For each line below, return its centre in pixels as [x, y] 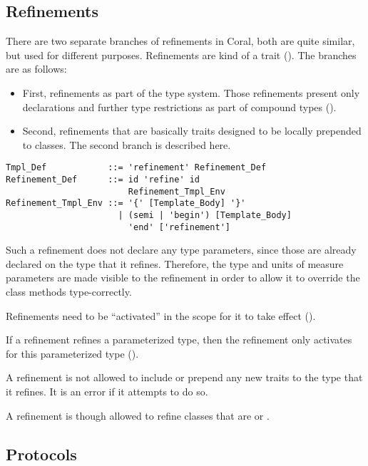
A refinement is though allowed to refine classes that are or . [138, 415]
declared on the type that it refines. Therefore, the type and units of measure [175, 263]
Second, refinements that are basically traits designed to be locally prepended [192, 131]
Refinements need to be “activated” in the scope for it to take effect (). [161, 315]
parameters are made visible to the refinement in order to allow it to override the [183, 278]
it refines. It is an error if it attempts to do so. [107, 392]
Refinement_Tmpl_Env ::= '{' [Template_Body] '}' [126, 203]
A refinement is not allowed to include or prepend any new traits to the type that [184, 377]
